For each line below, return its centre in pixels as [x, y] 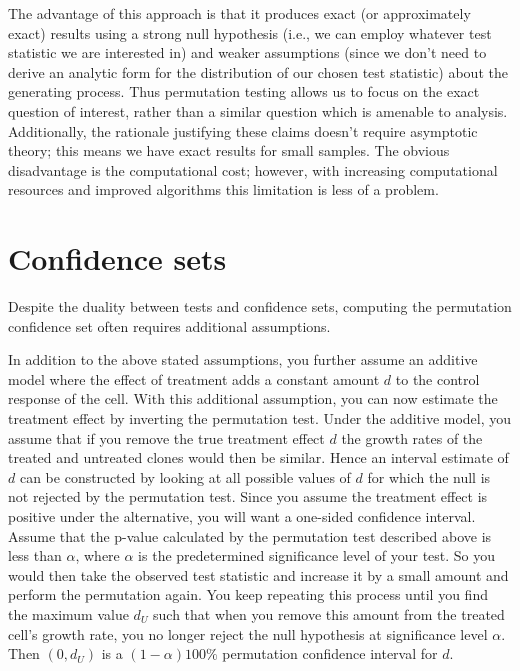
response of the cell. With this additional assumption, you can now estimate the [253, 398]
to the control [437, 378]
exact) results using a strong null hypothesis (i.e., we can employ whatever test [250, 32]
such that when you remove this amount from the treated [329, 613]
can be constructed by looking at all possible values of [185, 476]
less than [35, 555]
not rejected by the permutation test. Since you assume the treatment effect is [248, 496]
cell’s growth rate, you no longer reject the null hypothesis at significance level [248, 633]
